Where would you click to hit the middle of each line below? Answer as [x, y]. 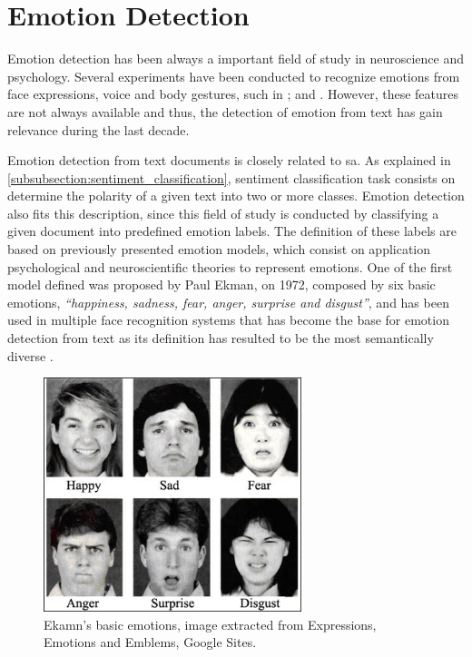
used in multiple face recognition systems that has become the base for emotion [228, 320]
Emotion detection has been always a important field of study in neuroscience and [236, 59]
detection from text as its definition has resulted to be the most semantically [221, 338]
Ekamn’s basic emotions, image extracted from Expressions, [210, 624]
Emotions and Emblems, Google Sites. [150, 642]
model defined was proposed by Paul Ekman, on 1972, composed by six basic [221, 284]
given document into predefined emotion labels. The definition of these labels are [232, 231]
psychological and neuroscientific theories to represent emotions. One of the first [230, 266]
